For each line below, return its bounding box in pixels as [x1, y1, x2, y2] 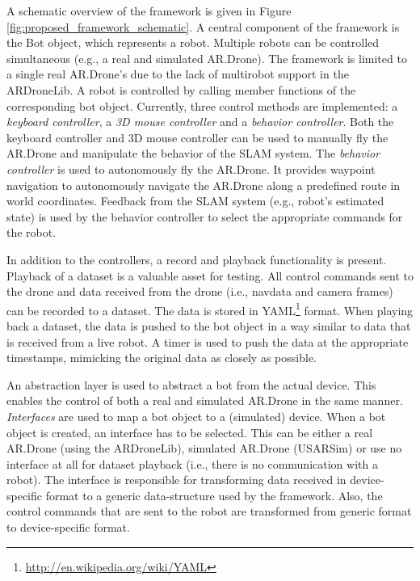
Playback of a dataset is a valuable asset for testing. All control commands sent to [6, 267, 414, 284]
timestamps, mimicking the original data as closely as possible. [6, 349, 317, 366]
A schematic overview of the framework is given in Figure [6, 2, 292, 19]
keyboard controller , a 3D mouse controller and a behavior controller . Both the [6, 113, 394, 130]
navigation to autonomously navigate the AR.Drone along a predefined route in [6, 176, 401, 193]
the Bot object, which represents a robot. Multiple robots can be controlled [6, 34, 380, 51]
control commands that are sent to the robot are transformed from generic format [6, 503, 412, 520]
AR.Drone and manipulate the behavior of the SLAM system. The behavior [6, 145, 380, 162]
